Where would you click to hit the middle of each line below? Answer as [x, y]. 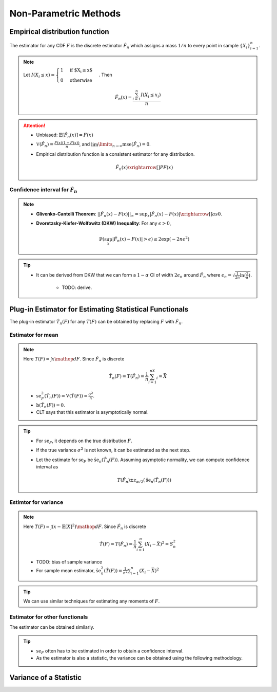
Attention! [34, 125]
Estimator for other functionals [49, 617]
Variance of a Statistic [46, 678]
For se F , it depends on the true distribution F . [84, 441]
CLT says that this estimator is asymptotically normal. [92, 412]
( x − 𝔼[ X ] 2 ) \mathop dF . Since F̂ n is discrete [99, 526]
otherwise [81, 80]
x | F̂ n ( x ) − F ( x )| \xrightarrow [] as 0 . [185, 214]
